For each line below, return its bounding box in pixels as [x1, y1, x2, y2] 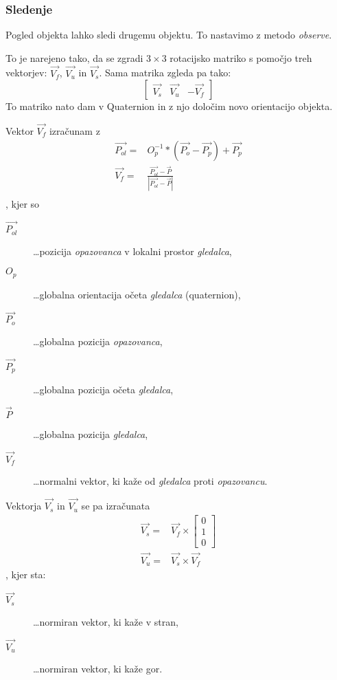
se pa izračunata [81, 498, 150, 513]
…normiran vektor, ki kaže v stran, [33, 614, 178, 628]
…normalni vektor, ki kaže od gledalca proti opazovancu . [33, 474, 268, 488]
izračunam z [49, 124, 100, 138]
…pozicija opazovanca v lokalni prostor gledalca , [33, 243, 232, 258]
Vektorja [5, 498, 42, 513]
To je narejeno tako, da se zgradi [5, 50, 143, 65]
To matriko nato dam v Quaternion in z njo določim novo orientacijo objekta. [5, 99, 333, 113]
